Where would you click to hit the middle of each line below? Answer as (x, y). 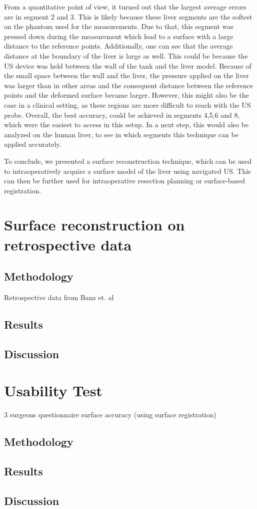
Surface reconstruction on (94, 225)
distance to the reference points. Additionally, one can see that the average (118, 46)
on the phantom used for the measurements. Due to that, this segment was (119, 26)
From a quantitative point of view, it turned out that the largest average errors (125, 7)
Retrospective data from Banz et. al (59, 297)
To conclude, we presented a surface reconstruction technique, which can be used (128, 161)
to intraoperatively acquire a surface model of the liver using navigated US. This (127, 171)
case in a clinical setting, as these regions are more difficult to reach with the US (127, 104)
